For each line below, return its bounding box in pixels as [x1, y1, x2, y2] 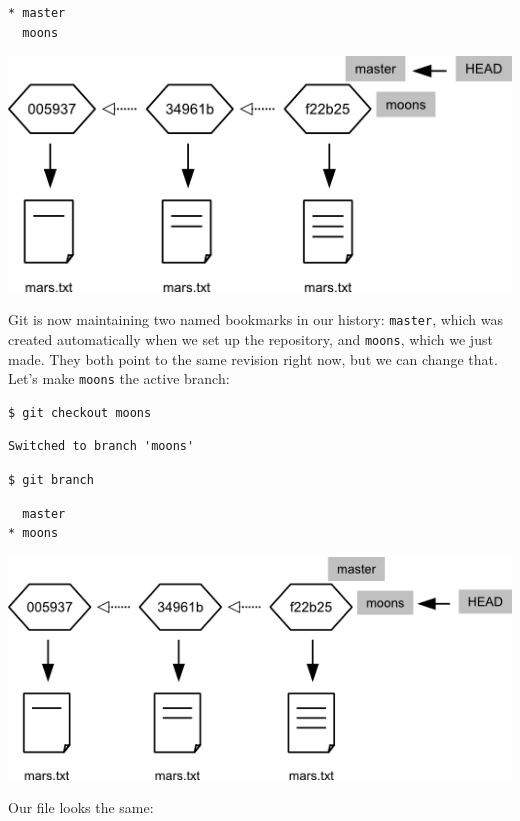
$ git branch [8, 472, 94, 487]
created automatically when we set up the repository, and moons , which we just [8, 328, 493, 349]
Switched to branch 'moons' [8, 439, 195, 454]
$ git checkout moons [8, 405, 152, 420]
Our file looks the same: [8, 797, 154, 818]
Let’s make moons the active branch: [8, 368, 230, 389]
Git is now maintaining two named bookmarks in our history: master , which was [8, 309, 503, 330]
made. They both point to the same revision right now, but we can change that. [8, 348, 498, 369]
